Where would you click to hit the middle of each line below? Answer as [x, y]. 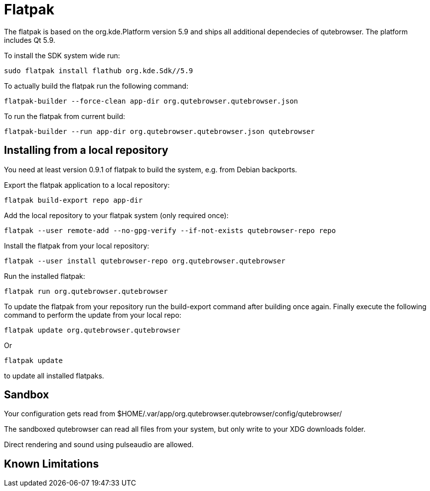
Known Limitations [52, 464]
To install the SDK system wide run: [62, 55]
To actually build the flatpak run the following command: [96, 86]
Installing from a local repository [86, 150]
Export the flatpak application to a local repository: [87, 185]
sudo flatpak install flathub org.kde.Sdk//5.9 [99, 70]
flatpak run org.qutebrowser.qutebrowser [86, 291]
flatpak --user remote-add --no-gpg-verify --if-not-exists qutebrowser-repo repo [170, 230]
